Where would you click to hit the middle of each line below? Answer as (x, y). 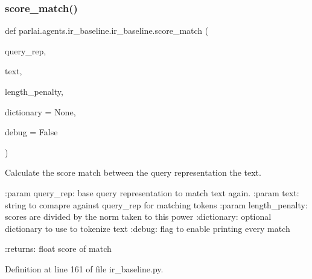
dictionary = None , (40, 111)
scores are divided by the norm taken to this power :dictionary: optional (138, 216)
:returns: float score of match (58, 249)
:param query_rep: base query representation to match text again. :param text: (152, 192)
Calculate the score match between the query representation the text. (133, 172)
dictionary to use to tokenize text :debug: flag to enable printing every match (148, 228)
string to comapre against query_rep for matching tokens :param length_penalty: (156, 204)
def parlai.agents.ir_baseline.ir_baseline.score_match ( (107, 30)
